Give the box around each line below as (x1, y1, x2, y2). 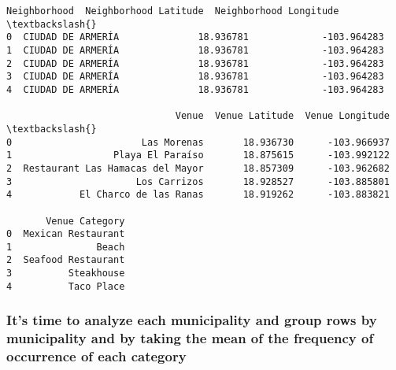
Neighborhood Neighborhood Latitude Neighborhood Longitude (6, 6, 339, 17)
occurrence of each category (6, 346, 187, 366)
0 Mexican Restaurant (6, 228, 125, 240)
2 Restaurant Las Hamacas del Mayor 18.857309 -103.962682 (6, 162, 390, 174)
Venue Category (46, 215, 125, 227)
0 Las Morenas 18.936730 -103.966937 (6, 136, 390, 148)
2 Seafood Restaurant (6, 254, 125, 266)
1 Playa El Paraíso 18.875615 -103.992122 (6, 150, 390, 161)
